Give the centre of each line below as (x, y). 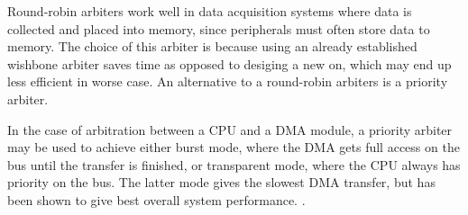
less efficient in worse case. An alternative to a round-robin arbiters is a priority (228, 81)
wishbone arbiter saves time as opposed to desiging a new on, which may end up (229, 63)
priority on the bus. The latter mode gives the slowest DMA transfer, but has (221, 182)
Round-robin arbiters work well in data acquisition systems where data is (210, 11)
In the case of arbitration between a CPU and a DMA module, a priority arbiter (230, 129)
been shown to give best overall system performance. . (156, 199)
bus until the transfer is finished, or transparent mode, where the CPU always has (234, 164)
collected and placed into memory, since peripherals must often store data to (219, 28)
